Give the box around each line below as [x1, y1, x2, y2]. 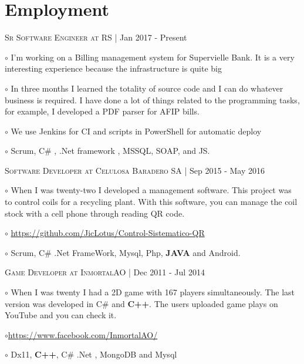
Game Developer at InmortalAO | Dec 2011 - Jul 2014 [5, 266, 205, 278]
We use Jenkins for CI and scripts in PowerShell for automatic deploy [11, 124, 262, 137]
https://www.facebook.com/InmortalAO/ [8, 328, 158, 341]
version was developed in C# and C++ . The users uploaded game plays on [5, 297, 278, 309]
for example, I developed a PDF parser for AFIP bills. [5, 105, 200, 117]
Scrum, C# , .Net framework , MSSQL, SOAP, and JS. [11, 144, 210, 157]
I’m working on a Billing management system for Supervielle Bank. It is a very [11, 50, 295, 63]
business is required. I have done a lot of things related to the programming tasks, [5, 93, 300, 106]
